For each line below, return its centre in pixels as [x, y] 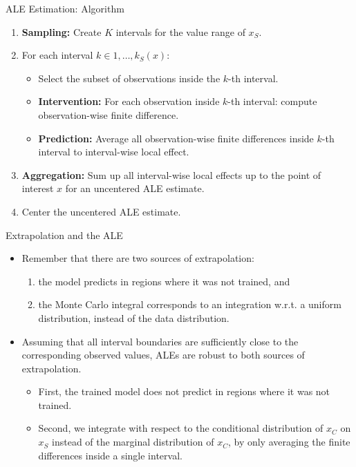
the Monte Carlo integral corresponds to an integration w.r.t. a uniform [190, 304]
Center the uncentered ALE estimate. [101, 211]
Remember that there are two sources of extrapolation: [138, 258]
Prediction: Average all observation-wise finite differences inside [176, 138]
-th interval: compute [272, 101]
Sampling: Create [62, 31]
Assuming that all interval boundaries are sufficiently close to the [160, 341]
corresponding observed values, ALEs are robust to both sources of [163, 355]
